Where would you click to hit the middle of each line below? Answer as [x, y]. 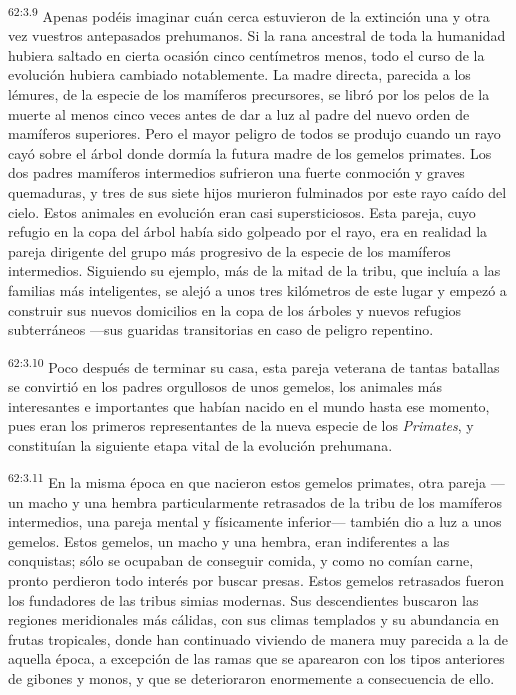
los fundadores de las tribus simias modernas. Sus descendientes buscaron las [243, 599]
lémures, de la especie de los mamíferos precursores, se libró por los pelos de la [249, 94]
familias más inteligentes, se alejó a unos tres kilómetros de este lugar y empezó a [257, 289]
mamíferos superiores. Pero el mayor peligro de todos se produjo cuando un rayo [254, 133]
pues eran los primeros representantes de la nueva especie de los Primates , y [241, 425]
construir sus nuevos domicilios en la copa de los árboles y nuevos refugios [235, 309]
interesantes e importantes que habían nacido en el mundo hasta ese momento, [249, 405]
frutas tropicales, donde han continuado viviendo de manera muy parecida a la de [258, 638]
